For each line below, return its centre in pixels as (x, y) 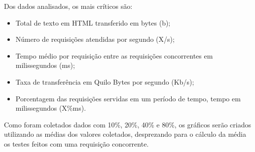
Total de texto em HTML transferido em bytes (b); (93, 22)
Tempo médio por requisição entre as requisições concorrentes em (114, 55)
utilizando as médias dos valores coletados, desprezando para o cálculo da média (125, 134)
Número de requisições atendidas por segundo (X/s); (95, 39)
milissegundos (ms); (45, 65)
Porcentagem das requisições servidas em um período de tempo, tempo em (128, 98)
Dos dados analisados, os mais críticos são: (68, 6)
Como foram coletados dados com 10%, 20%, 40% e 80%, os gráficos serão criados (128, 124)
